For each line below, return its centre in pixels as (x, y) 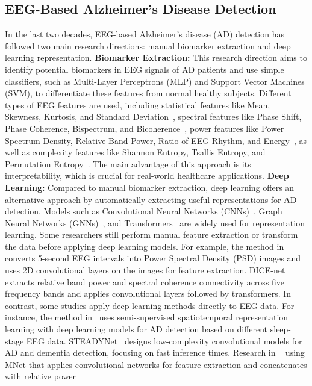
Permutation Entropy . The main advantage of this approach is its (128, 163)
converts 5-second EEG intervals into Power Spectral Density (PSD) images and (153, 258)
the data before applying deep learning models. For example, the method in (145, 246)
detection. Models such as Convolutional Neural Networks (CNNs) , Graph (144, 211)
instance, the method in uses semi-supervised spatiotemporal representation (147, 317)
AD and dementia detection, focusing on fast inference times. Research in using (155, 353)
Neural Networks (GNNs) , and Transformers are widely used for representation (155, 223)
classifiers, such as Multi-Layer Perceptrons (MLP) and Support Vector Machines (155, 81)
